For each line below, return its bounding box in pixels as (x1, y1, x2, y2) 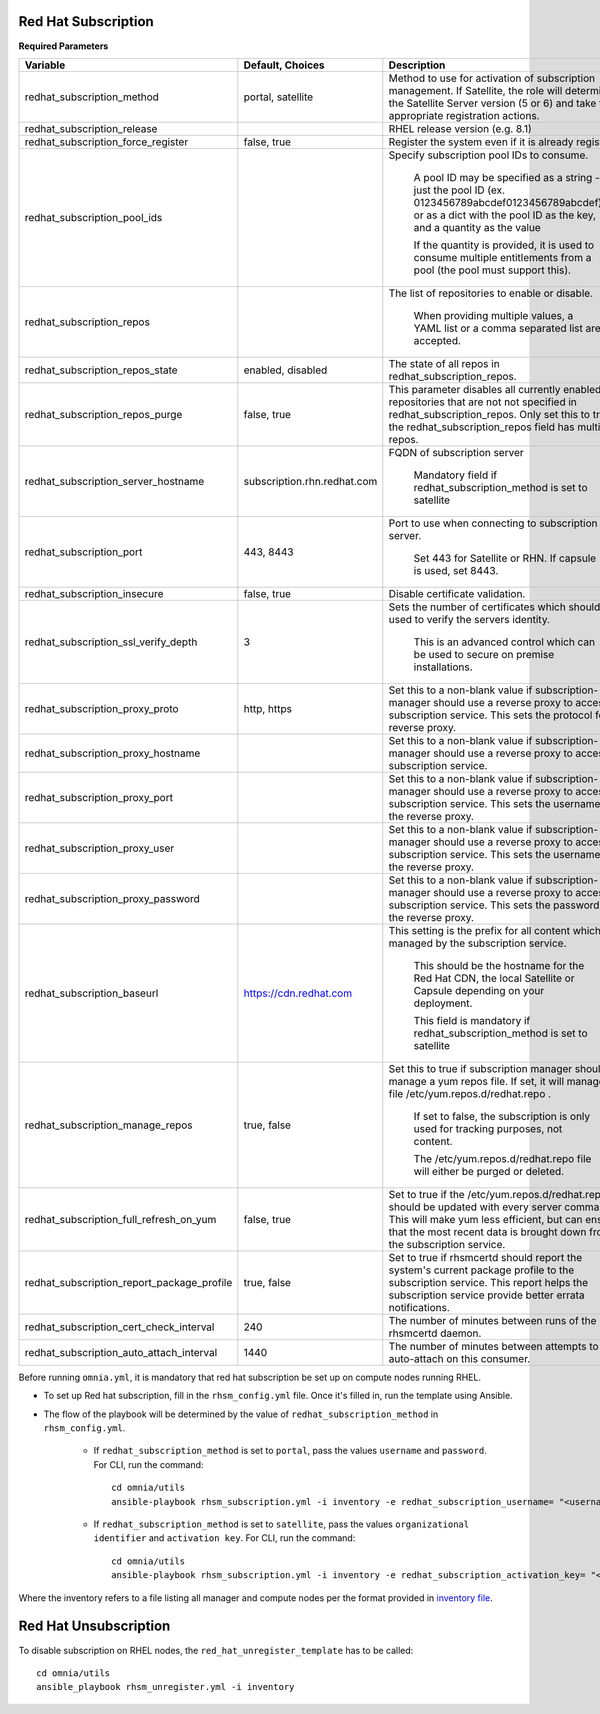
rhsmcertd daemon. (388, 1326, 482, 1340)
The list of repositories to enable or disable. (388, 286, 594, 300)
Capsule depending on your (413, 983, 545, 997)
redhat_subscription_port (24, 545, 143, 559)
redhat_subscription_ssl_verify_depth (24, 635, 198, 649)
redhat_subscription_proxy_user (24, 841, 175, 855)
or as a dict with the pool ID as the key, (413, 208, 597, 222)
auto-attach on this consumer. (388, 1351, 531, 1365)
